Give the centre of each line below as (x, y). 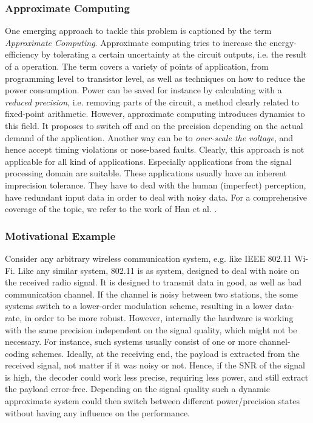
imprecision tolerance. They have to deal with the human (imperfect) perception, (156, 185)
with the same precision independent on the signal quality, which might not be (151, 329)
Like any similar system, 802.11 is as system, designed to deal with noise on (159, 270)
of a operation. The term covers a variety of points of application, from (137, 66)
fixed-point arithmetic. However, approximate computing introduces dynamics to (155, 114)
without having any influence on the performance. (98, 412)
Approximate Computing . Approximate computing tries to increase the (136, 42)
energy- (283, 42)
